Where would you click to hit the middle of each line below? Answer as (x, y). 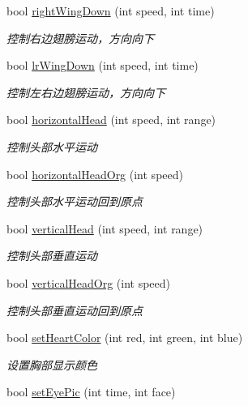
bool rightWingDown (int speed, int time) (111, 11)
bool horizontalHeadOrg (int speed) (95, 174)
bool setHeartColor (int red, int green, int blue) (125, 338)
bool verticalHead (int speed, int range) (105, 228)
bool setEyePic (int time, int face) (91, 392)
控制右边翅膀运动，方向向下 (80, 38)
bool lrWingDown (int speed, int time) (103, 65)
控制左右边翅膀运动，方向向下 (86, 92)
